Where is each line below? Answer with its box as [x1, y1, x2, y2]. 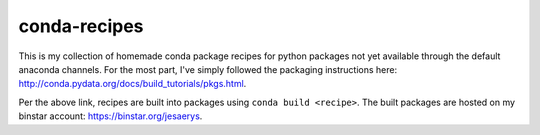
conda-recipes [18, 15, 144, 37]
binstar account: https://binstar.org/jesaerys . [18, 110, 203, 122]
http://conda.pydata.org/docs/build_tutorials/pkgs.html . [18, 78, 247, 90]
